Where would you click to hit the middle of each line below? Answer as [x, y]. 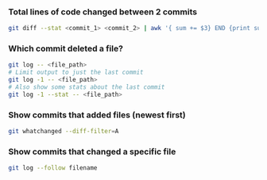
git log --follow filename [53, 168]
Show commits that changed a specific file [92, 151]
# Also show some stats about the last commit [87, 87]
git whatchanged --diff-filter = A [64, 132]
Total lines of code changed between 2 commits [103, 12]
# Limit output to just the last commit [76, 73]
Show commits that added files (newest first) [97, 115]
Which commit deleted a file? [66, 48]
